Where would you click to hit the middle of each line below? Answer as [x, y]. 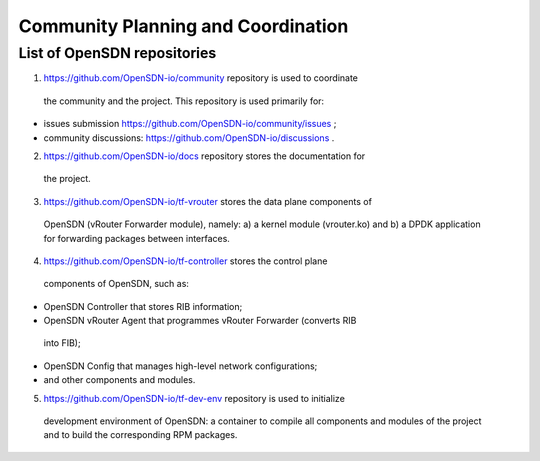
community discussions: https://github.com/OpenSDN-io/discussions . [189, 137]
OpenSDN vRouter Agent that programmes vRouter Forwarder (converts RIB [200, 321]
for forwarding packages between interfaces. [136, 238]
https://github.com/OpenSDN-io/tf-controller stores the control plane [185, 261]
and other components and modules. [119, 380]
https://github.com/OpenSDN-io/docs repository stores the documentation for [204, 156]
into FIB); [62, 343]
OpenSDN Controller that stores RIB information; [143, 306]
